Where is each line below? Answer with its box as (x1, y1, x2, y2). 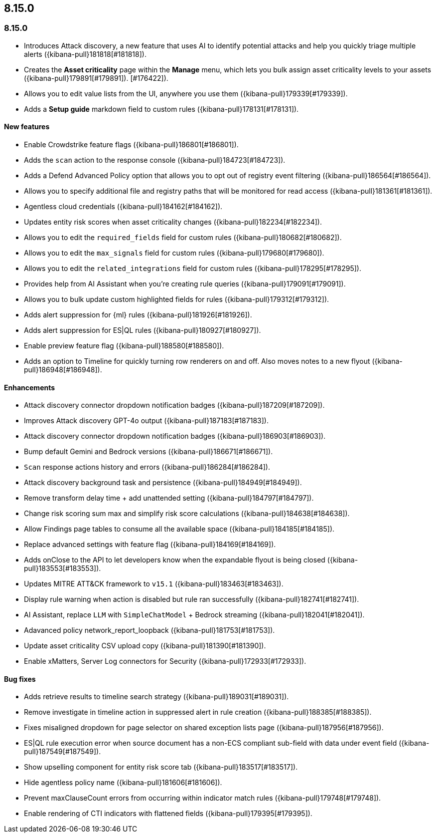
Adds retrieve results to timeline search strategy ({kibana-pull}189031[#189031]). (24, 692, 289, 701)
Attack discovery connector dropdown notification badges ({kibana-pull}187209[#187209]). (24, 401, 325, 410)
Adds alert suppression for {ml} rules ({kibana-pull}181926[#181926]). (24, 310, 252, 319)
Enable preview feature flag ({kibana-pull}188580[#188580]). (24, 341, 224, 350)
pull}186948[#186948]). (24, 365, 102, 374)
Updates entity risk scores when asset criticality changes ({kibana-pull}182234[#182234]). (24, 218, 322, 227)
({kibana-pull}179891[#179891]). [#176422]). (24, 73, 168, 82)
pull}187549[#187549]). (24, 747, 101, 756)
